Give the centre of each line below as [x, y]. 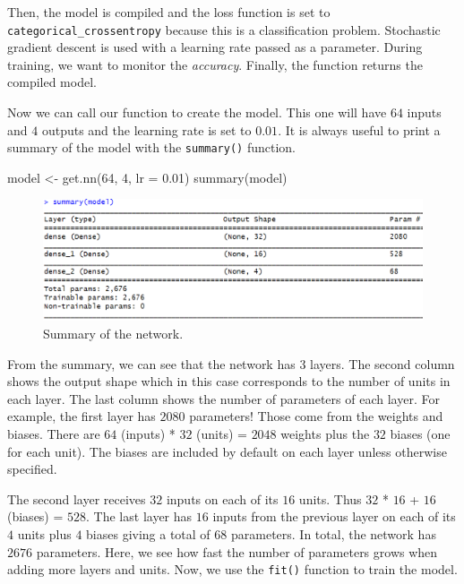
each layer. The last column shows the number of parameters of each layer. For [223, 398]
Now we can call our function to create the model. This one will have [197, 112]
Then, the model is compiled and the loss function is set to [169, 12]
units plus [44, 533]
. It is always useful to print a [359, 129]
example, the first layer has [82, 416]
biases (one [420, 434]
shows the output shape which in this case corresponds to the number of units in [229, 381]
